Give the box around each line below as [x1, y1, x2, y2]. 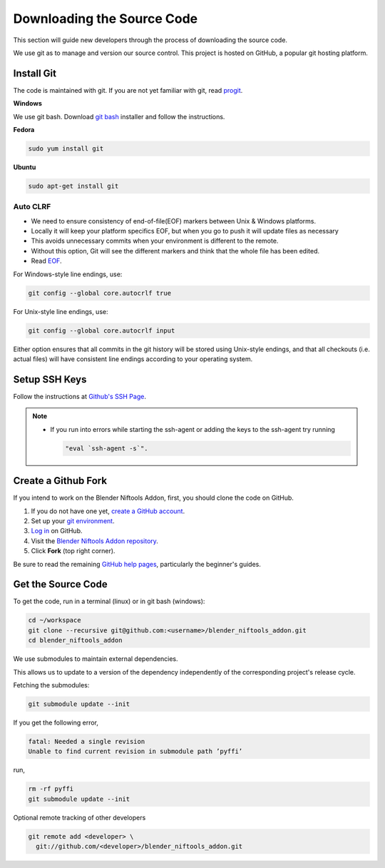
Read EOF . [31, 257, 62, 266]
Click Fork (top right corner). [31, 547, 115, 555]
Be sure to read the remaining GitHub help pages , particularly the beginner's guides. [13, 560, 262, 568]
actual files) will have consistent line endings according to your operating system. [13, 354, 253, 363]
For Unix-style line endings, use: [13, 307, 108, 316]
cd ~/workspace [28, 616, 81, 625]
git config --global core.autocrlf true [28, 289, 171, 297]
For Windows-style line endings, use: [13, 270, 123, 278]
